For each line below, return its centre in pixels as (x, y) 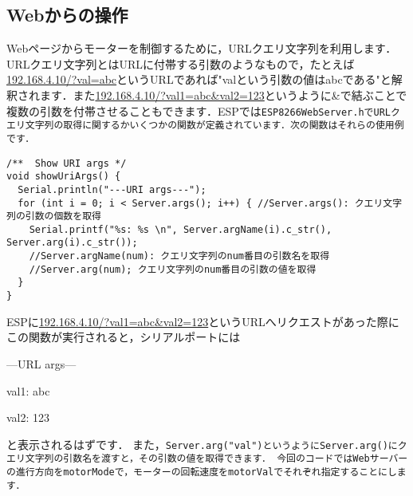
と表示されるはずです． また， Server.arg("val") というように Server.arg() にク (207, 444)
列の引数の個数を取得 (54, 217)
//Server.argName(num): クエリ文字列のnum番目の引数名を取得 (179, 256)
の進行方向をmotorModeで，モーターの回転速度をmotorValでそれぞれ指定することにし (202, 472)
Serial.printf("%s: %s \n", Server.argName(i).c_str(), (181, 229)
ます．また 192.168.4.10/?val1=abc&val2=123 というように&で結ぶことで (223, 94)
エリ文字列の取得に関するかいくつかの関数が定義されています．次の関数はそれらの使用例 (205, 126)
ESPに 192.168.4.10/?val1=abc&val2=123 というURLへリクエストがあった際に (203, 321)
